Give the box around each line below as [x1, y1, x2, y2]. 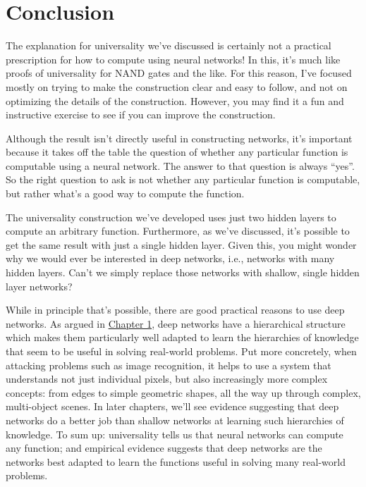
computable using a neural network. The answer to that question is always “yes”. [6, 158, 355, 173]
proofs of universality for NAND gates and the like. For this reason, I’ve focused [6, 66, 352, 80]
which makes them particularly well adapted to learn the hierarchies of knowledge [6, 330, 359, 345]
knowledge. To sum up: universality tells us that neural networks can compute [6, 426, 343, 441]
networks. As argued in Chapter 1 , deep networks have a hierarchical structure [6, 316, 346, 331]
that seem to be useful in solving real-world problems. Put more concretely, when [6, 344, 357, 358]
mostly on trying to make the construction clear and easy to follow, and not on [6, 79, 348, 94]
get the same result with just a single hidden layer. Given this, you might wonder [6, 237, 357, 252]
